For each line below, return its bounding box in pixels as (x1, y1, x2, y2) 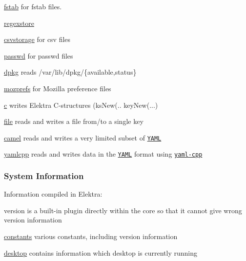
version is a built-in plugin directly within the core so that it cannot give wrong (4, 205, 242, 215)
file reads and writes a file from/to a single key (4, 116, 143, 126)
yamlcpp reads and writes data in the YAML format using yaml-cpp (4, 149, 203, 159)
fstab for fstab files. (4, 1, 62, 11)
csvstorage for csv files (4, 34, 71, 44)
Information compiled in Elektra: (4, 189, 102, 199)
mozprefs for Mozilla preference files (4, 83, 111, 93)
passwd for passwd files (4, 50, 73, 60)
